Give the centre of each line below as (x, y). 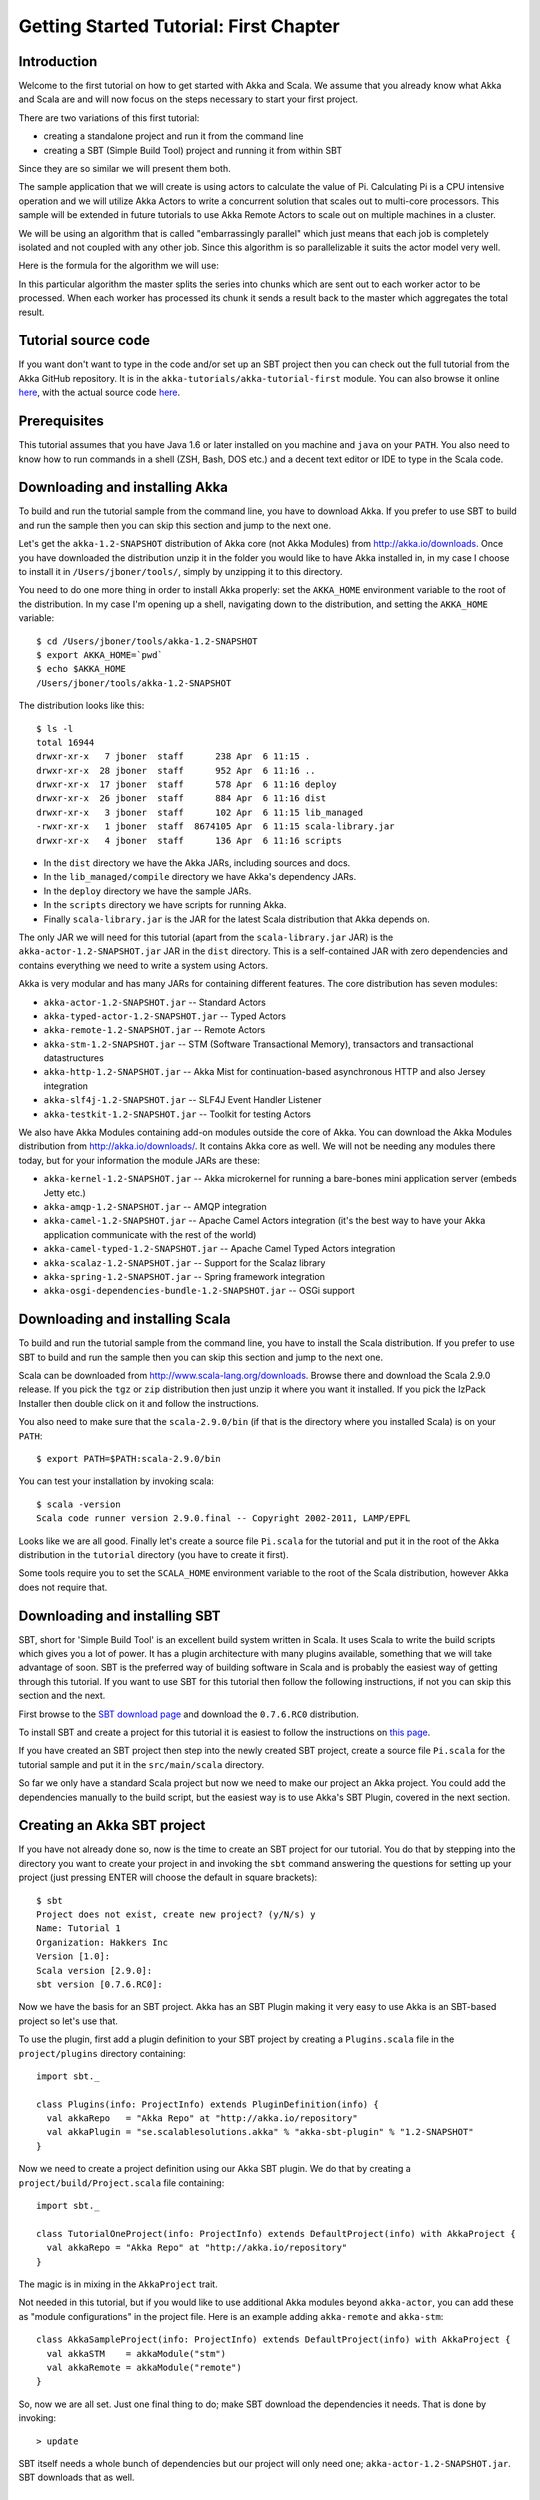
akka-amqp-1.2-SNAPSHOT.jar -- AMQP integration (155, 1206)
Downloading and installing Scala (124, 1319)
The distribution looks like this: (81, 706)
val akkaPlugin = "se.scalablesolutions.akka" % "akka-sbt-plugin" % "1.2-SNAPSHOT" (260, 2132)
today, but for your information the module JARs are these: (139, 1160)
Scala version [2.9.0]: (94, 1970)
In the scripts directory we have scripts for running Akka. (165, 905)
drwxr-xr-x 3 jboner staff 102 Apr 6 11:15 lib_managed (200, 812)
